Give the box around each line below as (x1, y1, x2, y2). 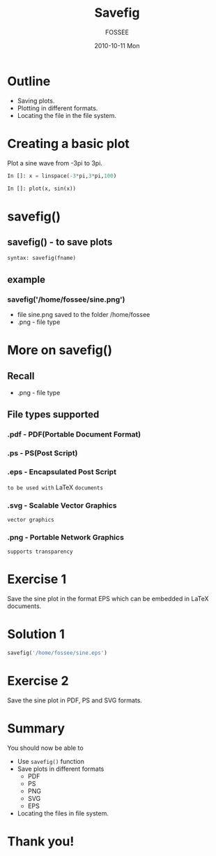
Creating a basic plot (7, 135, 130, 152)
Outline (7, 73, 51, 89)
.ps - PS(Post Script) (7, 448, 78, 458)
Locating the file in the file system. (17, 111, 117, 119)
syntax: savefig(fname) (7, 255, 77, 262)
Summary (7, 721, 65, 737)
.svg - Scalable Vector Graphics (7, 501, 117, 510)
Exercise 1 (7, 571, 67, 587)
